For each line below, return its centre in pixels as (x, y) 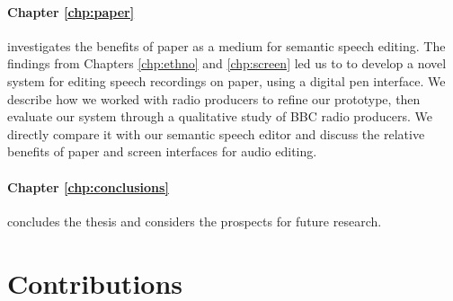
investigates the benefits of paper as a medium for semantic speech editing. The (226, 45)
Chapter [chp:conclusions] (88, 186)
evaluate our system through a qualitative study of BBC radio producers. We (220, 116)
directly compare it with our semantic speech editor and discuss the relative (216, 133)
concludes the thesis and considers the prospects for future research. (195, 221)
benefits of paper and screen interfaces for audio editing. (162, 151)
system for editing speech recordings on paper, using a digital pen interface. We (226, 80)
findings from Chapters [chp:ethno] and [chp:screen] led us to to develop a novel (227, 63)
